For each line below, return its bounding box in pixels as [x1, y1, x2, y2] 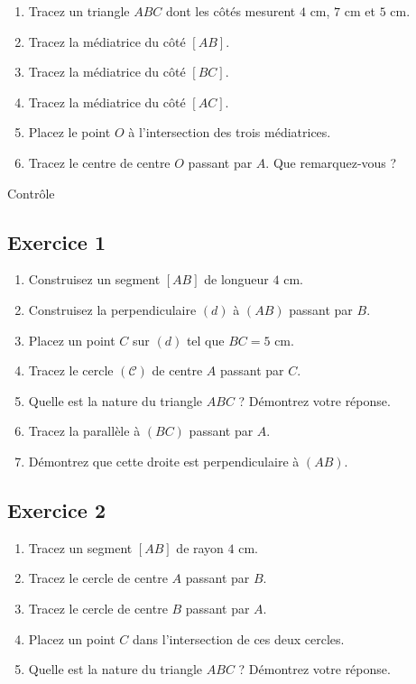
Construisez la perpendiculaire [28, 300, 197, 319]
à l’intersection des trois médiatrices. [128, 123, 331, 142]
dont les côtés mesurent [165, 2, 296, 20]
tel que [186, 330, 225, 349]
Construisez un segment [28, 270, 161, 289]
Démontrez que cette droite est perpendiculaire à [28, 451, 300, 470]
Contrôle [7, 183, 55, 202]
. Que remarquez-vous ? [265, 153, 397, 171]
